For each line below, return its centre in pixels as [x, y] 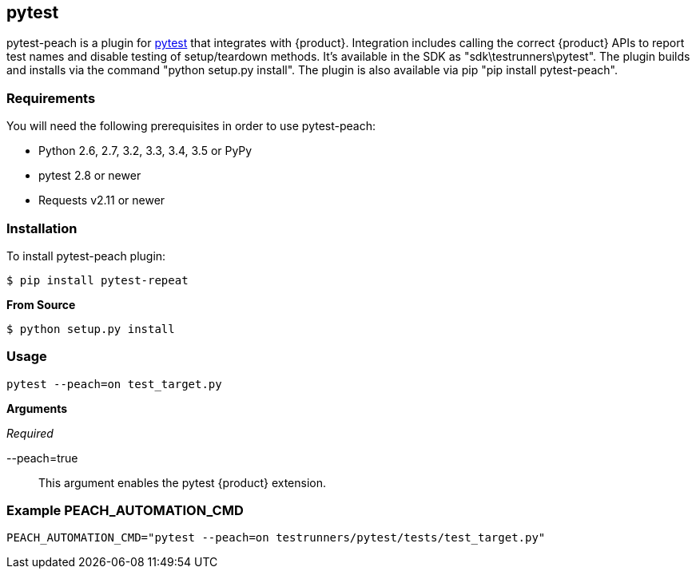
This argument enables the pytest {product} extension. [183, 482]
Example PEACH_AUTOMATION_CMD [125, 511]
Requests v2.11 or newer [102, 200]
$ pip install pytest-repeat [97, 280]
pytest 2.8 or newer [90, 176]
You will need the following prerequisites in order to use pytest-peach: [191, 126]
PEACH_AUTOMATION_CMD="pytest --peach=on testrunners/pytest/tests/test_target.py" [276, 538]
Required [30, 433]
